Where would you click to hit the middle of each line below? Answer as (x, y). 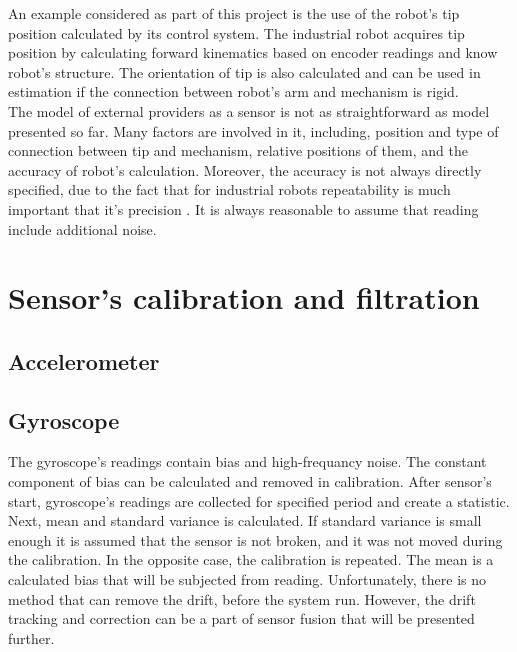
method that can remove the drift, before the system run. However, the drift (242, 598)
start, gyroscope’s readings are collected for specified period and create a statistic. (259, 500)
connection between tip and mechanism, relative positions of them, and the (238, 150)
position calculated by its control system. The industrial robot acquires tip (236, 32)
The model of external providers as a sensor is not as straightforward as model (249, 110)
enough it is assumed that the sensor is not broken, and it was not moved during (255, 539)
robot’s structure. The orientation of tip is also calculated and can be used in (244, 71)
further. (31, 637)
